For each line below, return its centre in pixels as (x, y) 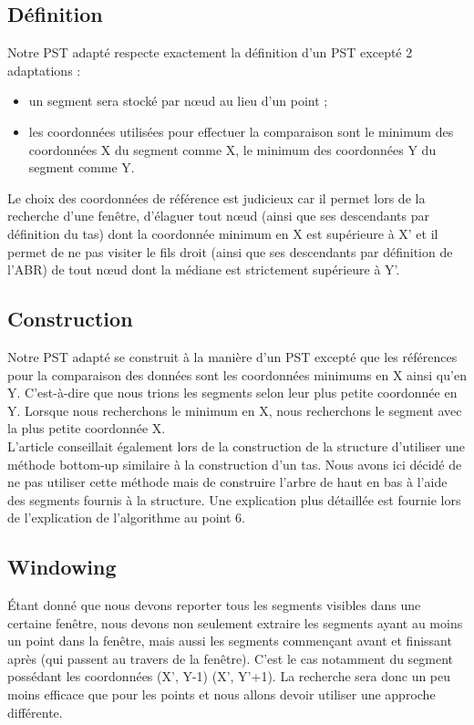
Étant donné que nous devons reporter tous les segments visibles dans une (214, 605)
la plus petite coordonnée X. (87, 428)
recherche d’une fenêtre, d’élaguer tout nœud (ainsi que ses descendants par (218, 216)
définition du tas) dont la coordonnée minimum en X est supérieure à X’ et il (223, 233)
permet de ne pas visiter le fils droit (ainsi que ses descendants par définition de (230, 251)
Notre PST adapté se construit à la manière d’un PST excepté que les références (232, 356)
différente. (35, 712)
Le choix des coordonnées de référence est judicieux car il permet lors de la (216, 197)
